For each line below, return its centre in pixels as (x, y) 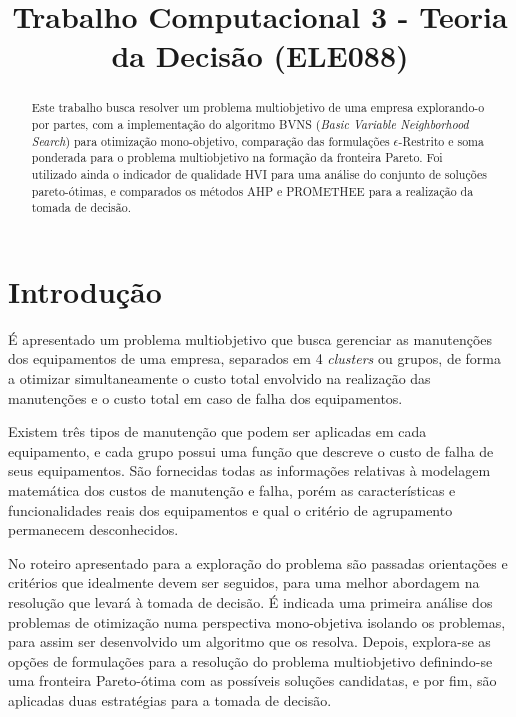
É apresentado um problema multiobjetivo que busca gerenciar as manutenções (250, 338)
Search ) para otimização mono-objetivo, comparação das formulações (210, 140)
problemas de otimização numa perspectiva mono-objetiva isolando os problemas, (257, 621)
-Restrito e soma (441, 140)
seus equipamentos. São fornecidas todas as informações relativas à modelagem (249, 470)
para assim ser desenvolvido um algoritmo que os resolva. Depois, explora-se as (249, 641)
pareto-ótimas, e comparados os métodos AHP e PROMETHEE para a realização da (252, 190)
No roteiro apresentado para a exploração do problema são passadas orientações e (258, 562)
